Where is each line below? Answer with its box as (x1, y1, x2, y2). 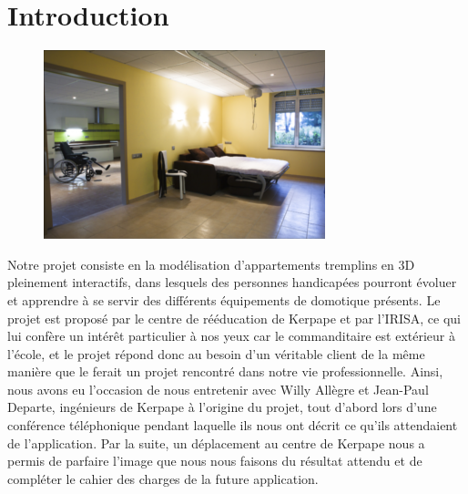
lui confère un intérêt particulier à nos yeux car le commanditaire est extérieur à (7, 326, 455, 345)
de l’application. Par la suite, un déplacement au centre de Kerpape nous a (7, 433, 425, 452)
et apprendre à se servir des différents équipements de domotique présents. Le (7, 290, 441, 309)
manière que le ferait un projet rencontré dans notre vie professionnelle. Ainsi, (7, 362, 443, 381)
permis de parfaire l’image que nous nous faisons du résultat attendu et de (7, 451, 422, 470)
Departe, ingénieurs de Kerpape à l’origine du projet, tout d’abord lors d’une (7, 397, 437, 417)
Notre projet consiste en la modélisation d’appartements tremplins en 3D (7, 254, 415, 273)
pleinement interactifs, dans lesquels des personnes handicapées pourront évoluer (7, 273, 457, 292)
